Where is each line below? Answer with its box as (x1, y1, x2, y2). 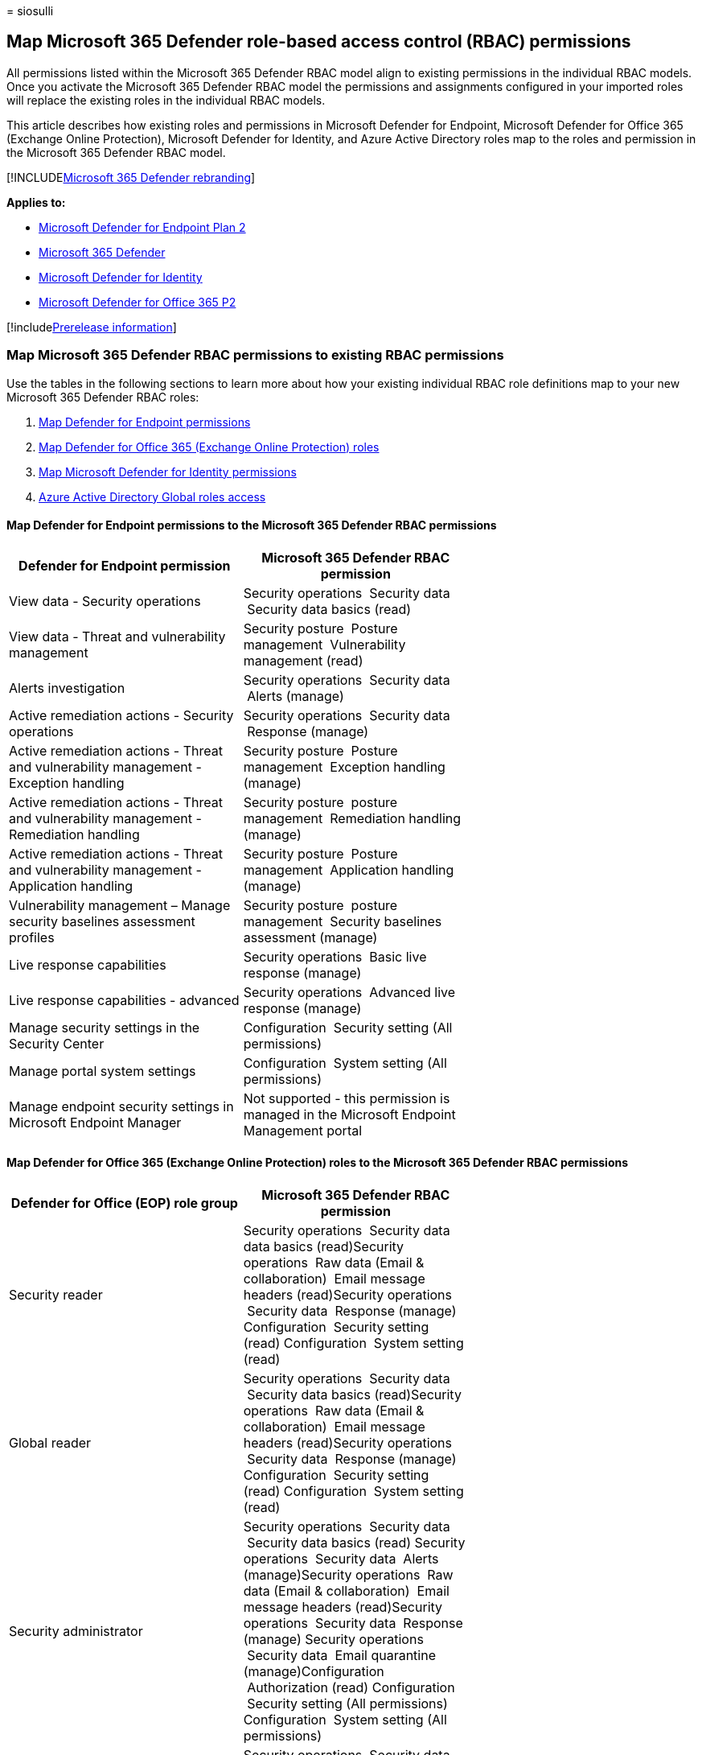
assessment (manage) (243, 929, 378, 945)
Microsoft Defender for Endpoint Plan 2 (39, 220, 246, 234)
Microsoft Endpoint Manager (9, 1114, 182, 1131)
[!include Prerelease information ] (6, 319, 177, 334)
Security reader (9, 1287, 103, 1304)
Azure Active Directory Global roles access (39, 489, 266, 504)
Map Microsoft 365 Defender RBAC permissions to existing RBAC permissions (6, 347, 504, 364)
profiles (9, 929, 55, 945)
